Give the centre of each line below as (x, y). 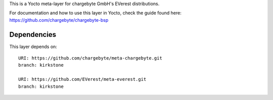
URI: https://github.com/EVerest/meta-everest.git (82, 79)
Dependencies (33, 35)
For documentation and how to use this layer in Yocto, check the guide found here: (95, 13)
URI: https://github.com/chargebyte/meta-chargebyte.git (90, 58)
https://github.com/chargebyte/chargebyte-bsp (59, 20)
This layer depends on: (33, 46)
